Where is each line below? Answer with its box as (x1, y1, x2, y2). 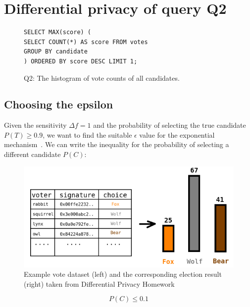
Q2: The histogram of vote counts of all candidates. (24, 72, 180, 83)
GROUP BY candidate (24, 48, 88, 55)
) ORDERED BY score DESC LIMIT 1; (24, 57, 138, 65)
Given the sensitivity (4, 120, 67, 130)
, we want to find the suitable (43, 129, 132, 140)
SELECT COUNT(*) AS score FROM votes (24, 38, 148, 46)
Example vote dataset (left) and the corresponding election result (24, 269, 222, 279)
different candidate (4, 149, 61, 159)
